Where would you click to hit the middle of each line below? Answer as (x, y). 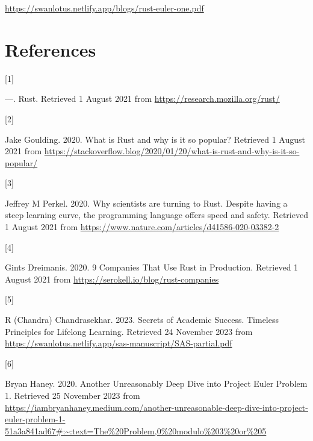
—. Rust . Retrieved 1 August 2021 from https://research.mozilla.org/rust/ (142, 99)
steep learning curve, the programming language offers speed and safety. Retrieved (156, 215)
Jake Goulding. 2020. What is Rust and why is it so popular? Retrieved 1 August (155, 139)
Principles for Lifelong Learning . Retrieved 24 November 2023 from (129, 331)
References (51, 49)
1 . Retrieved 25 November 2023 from (73, 395)
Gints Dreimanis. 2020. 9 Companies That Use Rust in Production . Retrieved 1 (152, 267)
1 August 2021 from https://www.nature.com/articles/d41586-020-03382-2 (142, 227)
